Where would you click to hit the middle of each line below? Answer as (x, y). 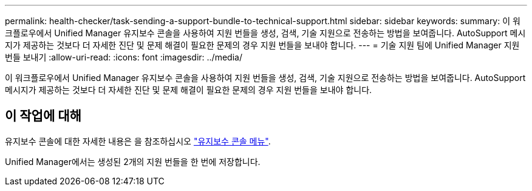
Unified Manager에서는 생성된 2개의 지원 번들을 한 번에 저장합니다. (133, 161)
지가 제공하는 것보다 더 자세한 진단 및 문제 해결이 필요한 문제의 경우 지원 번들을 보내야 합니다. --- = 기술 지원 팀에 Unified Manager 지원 (262, 45)
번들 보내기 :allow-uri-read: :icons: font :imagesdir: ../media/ (124, 57)
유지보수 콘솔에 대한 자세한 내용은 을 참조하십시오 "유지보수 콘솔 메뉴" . (138, 141)
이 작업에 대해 (43, 116)
